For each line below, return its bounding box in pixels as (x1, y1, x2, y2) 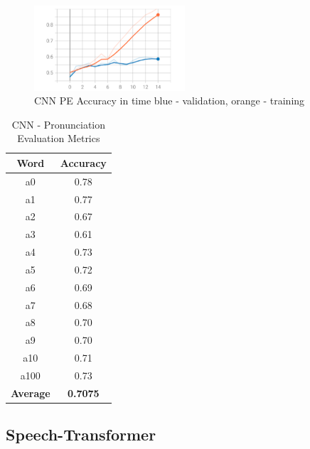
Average (11, 385, 50, 400)
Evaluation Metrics (17, 131, 100, 146)
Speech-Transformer (6, 423, 156, 445)
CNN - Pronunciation (11, 117, 106, 131)
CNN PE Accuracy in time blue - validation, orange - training (34, 93, 305, 108)
